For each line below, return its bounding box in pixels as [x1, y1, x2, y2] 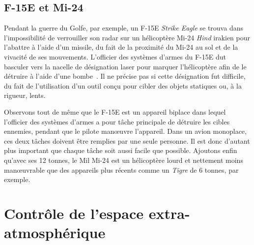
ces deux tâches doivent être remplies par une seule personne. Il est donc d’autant [4, 135, 250, 146]
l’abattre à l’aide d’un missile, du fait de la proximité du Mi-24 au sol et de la [4, 42, 238, 52]
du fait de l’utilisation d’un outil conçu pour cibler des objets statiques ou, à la [4, 80, 242, 91]
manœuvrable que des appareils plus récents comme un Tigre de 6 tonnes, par [4, 164, 239, 175]
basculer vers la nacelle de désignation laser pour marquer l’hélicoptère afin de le [4, 61, 247, 71]
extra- [148, 203, 190, 223]
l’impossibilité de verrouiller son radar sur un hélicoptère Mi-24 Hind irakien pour [4, 32, 251, 42]
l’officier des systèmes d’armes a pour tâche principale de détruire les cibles [4, 116, 230, 126]
